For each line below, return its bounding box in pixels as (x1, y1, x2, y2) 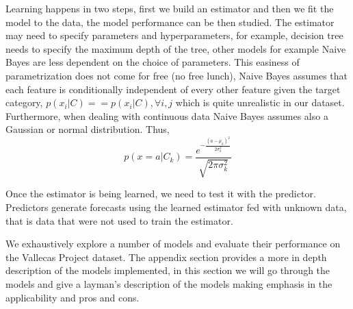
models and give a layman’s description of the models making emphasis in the (5, 276, 332, 291)
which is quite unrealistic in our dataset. (175, 95, 345, 110)
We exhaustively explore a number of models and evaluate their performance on (5, 236, 341, 251)
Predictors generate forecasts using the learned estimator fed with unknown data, (5, 200, 347, 214)
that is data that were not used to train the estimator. (5, 213, 233, 227)
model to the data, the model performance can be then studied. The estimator (5, 14, 335, 29)
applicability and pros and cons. (5, 290, 140, 304)
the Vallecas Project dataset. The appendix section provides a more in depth (5, 249, 327, 264)
